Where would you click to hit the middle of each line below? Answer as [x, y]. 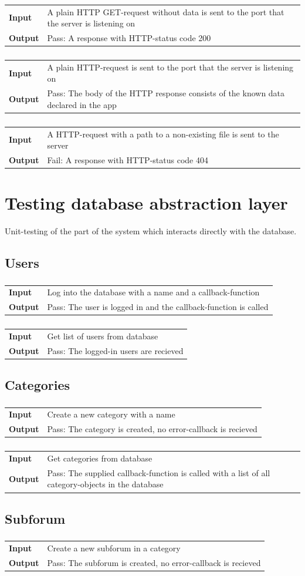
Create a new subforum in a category [114, 548]
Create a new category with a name [111, 414]
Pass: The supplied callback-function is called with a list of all [159, 472]
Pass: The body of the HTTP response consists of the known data [166, 93]
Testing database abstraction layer [146, 203]
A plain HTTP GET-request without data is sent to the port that [166, 11]
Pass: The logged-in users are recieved [115, 350]
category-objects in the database [105, 484]
